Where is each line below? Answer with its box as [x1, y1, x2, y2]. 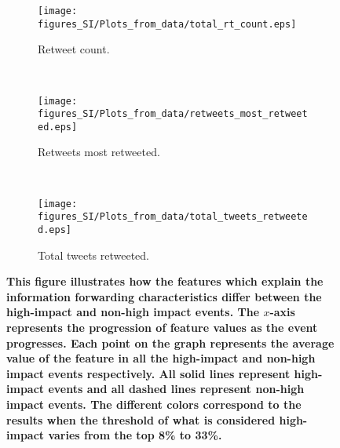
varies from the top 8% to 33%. [48, 427, 222, 443]
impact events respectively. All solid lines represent [6, 365, 291, 381]
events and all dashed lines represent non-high [48, 381, 305, 397]
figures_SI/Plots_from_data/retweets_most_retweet [38, 108, 308, 120]
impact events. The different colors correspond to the [6, 395, 302, 412]
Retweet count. [38, 41, 110, 57]
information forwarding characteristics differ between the [6, 288, 322, 304]
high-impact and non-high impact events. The [6, 304, 260, 320]
